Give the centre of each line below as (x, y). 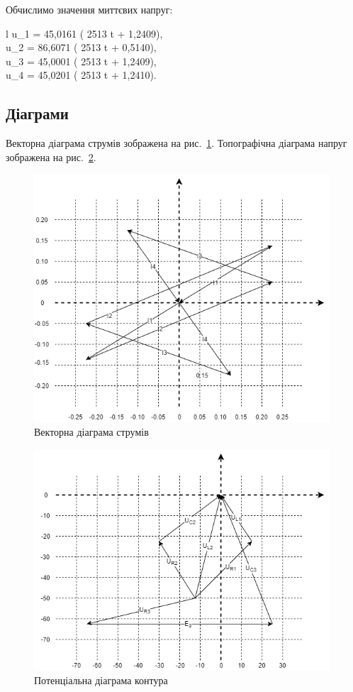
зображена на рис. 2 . (51, 156)
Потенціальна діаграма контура (101, 680)
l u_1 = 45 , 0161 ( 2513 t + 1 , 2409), (84, 33)
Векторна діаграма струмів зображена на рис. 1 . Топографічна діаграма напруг (176, 143)
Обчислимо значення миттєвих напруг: (89, 9)
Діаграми (37, 113)
